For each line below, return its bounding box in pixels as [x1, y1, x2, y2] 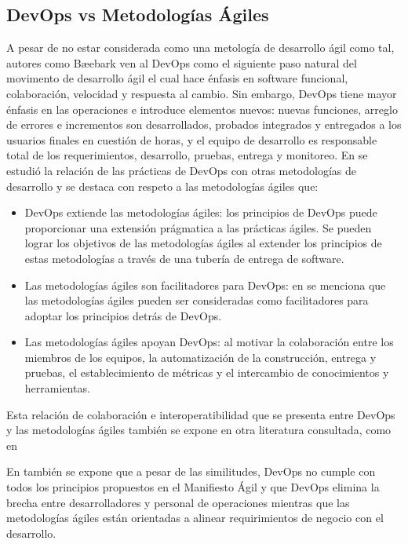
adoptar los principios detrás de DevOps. [24, 307, 222, 323]
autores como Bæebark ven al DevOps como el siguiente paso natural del [6, 54, 357, 71]
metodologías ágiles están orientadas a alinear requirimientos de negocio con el [6, 509, 384, 526]
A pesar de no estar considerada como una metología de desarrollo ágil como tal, [6, 39, 395, 56]
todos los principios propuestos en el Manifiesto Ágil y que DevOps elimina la [6, 479, 380, 495]
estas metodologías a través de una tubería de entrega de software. [24, 250, 344, 266]
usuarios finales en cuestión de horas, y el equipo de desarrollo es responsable [6, 131, 377, 148]
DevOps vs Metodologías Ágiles [6, 2, 269, 27]
